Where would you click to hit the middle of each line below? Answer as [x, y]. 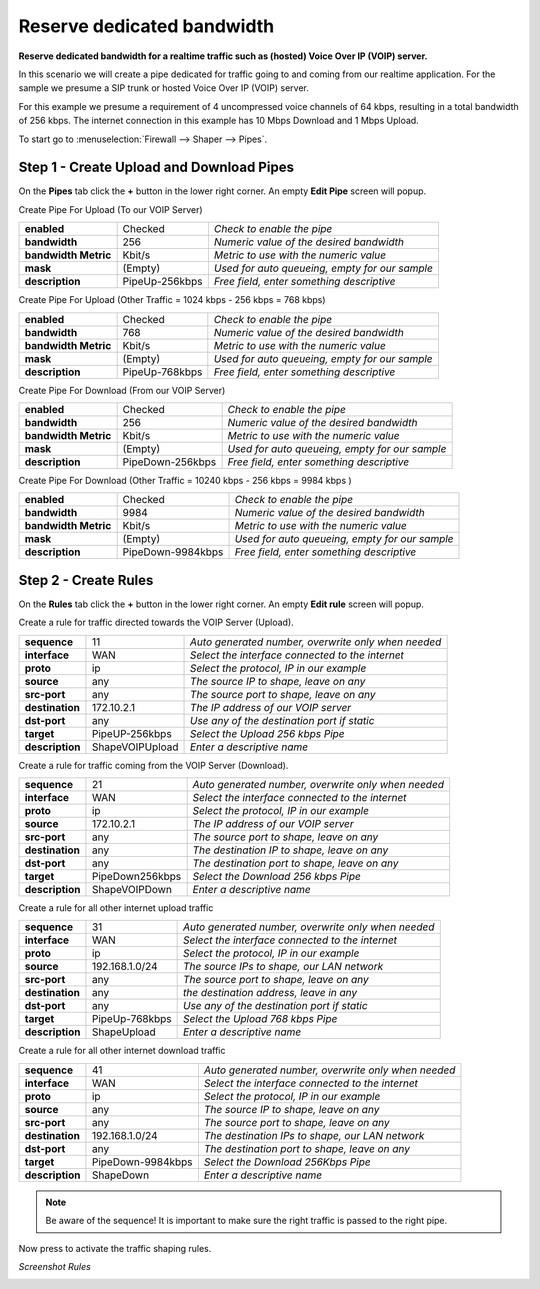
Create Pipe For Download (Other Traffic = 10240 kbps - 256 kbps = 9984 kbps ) [185, 480]
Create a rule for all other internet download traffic [122, 1051]
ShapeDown [120, 1175]
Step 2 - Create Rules [86, 580]
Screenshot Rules [55, 1266]
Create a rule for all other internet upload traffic [116, 908]
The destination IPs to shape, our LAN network [314, 1135]
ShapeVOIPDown [131, 890]
